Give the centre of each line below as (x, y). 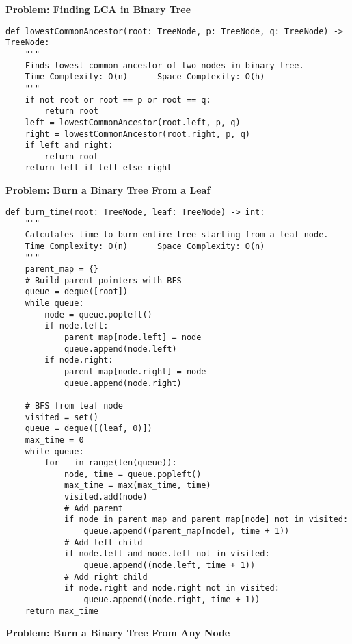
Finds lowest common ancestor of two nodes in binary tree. (164, 65)
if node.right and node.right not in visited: (172, 588)
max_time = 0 (54, 440)
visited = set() (62, 417)
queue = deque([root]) (76, 292)
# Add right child (106, 577)
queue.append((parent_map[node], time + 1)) (187, 531)
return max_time (62, 611)
